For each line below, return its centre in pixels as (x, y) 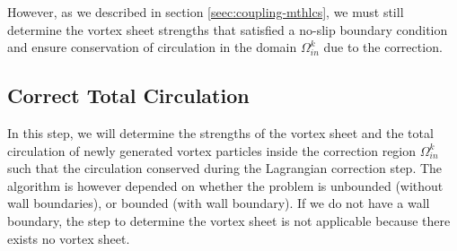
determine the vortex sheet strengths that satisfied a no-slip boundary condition (228, 29)
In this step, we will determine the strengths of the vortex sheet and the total (220, 132)
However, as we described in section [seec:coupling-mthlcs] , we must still (206, 12)
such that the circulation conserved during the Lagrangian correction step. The (225, 168)
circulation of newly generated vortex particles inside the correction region (212, 150)
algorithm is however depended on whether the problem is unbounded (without (225, 185)
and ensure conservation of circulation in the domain (152, 47)
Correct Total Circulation (128, 95)
